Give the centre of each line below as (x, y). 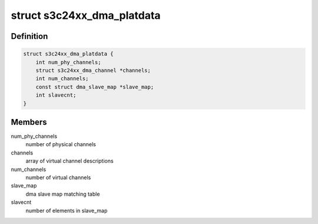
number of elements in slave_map (67, 210)
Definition (29, 36)
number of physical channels (61, 144)
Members (29, 122)
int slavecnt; (56, 95)
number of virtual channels (58, 177)
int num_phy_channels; (68, 62)
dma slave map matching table (63, 194)
